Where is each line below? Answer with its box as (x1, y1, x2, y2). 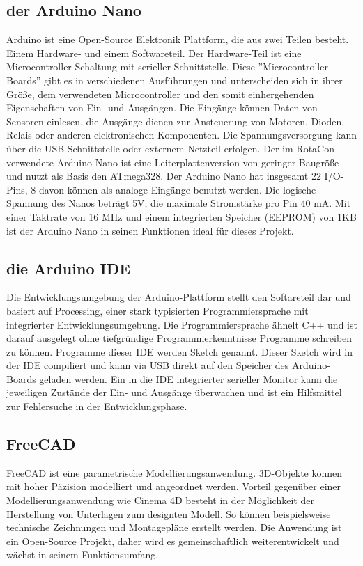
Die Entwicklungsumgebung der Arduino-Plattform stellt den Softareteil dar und (6, 290, 351, 304)
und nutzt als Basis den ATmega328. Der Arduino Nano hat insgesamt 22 (6, 168, 321, 183)
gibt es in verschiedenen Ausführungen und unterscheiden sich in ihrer (43, 72, 343, 87)
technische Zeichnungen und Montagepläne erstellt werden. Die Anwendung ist (6, 520, 342, 535)
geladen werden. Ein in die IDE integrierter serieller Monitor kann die (39, 371, 338, 386)
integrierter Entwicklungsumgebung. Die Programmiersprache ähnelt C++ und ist (6, 317, 357, 331)
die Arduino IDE (6, 257, 131, 278)
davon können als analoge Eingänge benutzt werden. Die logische (38, 182, 316, 196)
